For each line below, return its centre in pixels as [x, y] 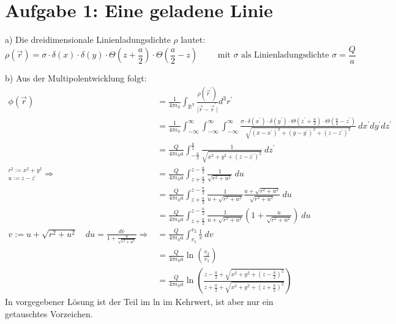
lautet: [193, 40]
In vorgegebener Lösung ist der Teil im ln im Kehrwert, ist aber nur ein [139, 302]
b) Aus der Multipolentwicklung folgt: [76, 78]
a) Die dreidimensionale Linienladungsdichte [88, 40]
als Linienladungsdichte [285, 55]
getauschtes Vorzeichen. [49, 313]
